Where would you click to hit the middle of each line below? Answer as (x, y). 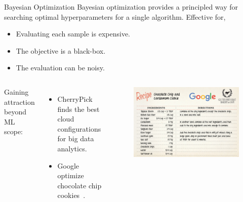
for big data (76, 138)
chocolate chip (79, 185)
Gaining (16, 91)
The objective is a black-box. (61, 50)
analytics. (72, 148)
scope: (14, 131)
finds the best (78, 109)
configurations (79, 128)
